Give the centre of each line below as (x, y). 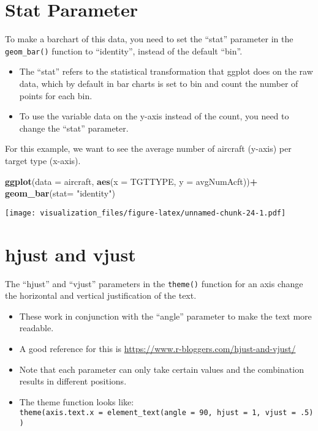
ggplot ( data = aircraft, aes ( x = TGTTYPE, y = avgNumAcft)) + (131, 181)
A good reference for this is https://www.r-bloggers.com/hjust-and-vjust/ (157, 348)
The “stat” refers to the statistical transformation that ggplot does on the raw (166, 71)
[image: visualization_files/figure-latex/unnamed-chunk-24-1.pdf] (146, 213)
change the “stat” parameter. (74, 128)
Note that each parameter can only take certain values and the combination (161, 369)
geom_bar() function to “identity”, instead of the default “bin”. (124, 51)
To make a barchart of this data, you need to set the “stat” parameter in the (149, 39)
